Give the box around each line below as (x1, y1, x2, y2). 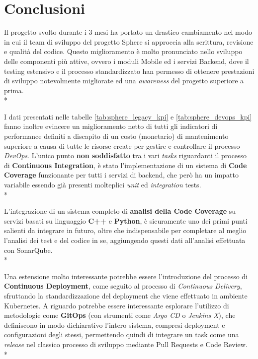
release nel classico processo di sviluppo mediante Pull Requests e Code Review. (4, 339, 248, 349)
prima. (4, 85, 24, 95)
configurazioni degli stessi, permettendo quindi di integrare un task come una (4, 329, 239, 340)
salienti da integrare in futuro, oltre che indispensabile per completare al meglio (4, 225, 247, 236)
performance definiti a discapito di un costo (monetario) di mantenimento (4, 131, 229, 141)
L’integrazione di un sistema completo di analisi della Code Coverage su (4, 206, 236, 216)
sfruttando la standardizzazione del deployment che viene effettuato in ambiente (4, 290, 248, 300)
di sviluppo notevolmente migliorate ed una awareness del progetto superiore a (4, 75, 244, 86)
